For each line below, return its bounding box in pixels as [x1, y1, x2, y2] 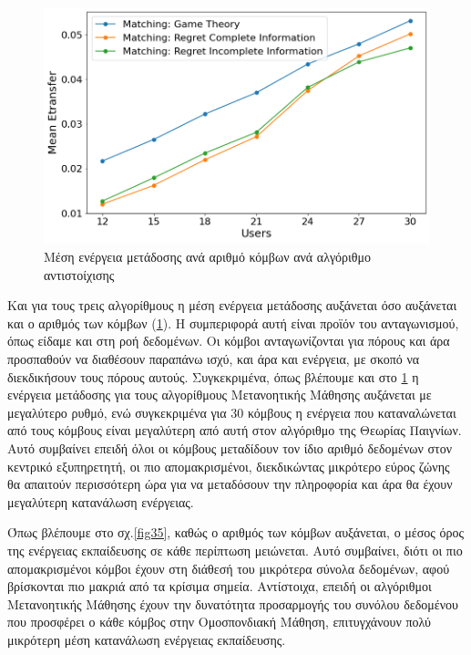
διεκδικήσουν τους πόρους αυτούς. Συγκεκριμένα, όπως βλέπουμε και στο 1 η [7, 367, 419, 386]
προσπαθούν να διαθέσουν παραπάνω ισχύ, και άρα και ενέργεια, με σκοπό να [7, 349, 420, 369]
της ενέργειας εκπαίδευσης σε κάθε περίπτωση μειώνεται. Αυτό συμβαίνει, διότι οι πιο [7, 540, 463, 559]
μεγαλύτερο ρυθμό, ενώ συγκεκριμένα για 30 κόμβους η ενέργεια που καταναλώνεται [7, 402, 456, 421]
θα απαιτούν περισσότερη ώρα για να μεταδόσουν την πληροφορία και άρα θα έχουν [7, 474, 453, 494]
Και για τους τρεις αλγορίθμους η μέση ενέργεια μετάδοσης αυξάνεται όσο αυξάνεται [7, 296, 457, 315]
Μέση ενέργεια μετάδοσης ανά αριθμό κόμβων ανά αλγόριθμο [44, 247, 372, 266]
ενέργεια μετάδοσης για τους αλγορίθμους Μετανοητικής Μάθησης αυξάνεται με [7, 385, 432, 404]
